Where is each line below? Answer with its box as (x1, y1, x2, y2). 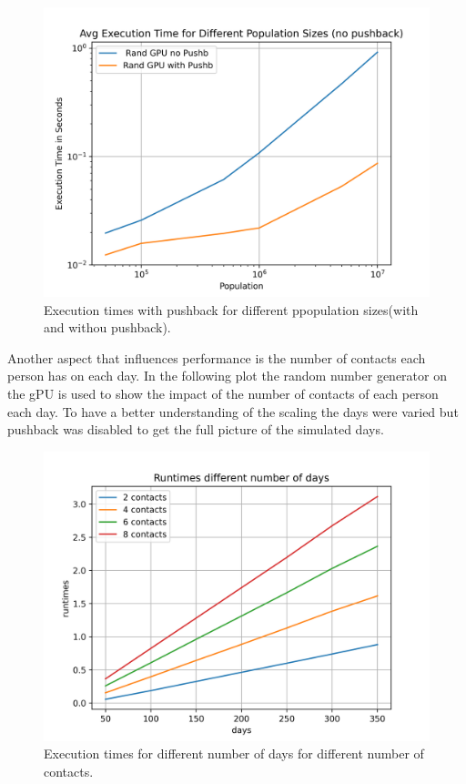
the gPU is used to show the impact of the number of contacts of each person (7, 383, 439, 402)
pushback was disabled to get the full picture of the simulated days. (7, 420, 384, 439)
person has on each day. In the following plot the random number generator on (7, 366, 447, 385)
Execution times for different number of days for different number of (44, 744, 424, 763)
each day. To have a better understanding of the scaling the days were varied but (7, 402, 459, 421)
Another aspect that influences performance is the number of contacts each (7, 348, 426, 367)
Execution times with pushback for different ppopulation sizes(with (44, 300, 419, 319)
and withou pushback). (44, 318, 171, 337)
